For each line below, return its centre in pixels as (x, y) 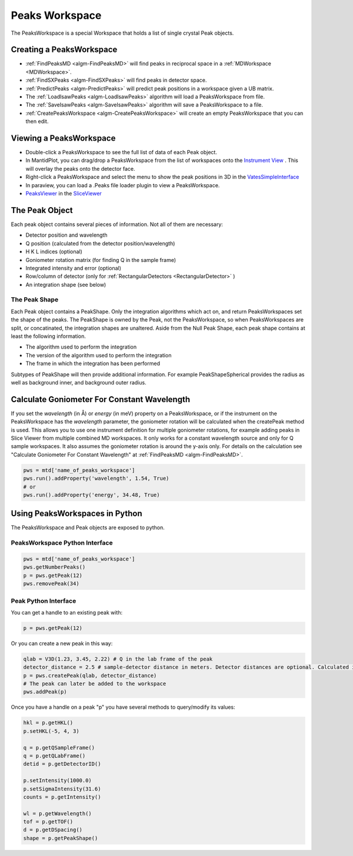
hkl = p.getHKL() (48, 723)
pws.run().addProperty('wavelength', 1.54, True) (96, 479)
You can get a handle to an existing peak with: (67, 612)
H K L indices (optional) (54, 252)
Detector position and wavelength (67, 235)
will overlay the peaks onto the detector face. (80, 168)
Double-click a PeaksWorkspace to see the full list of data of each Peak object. (121, 152)
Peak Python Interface (44, 600)
